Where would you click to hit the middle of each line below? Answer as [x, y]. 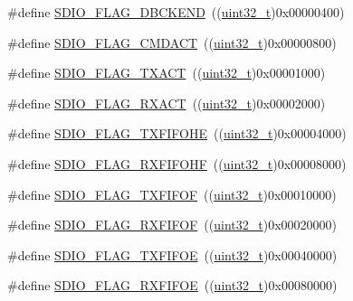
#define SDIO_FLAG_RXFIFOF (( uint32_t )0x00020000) [172, 225]
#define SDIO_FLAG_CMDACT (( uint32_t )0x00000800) [172, 42]
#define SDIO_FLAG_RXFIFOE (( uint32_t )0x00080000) [172, 285]
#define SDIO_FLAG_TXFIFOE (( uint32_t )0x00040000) [172, 254]
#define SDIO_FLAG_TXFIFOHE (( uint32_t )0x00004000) [177, 133]
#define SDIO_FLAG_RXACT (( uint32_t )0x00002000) [167, 103]
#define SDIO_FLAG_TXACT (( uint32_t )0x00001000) [167, 73]
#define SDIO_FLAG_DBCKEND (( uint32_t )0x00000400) [176, 12]
